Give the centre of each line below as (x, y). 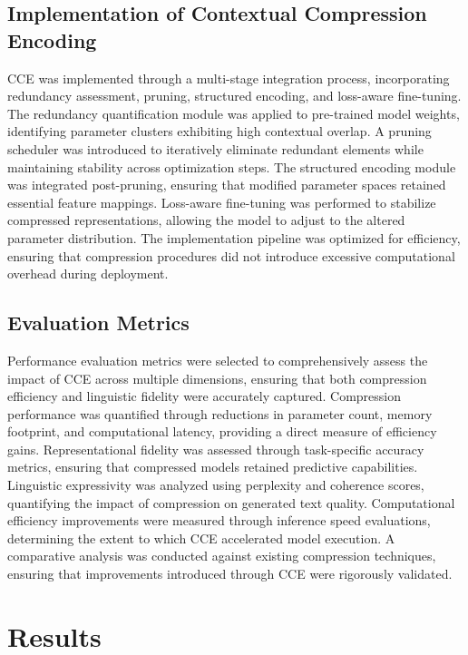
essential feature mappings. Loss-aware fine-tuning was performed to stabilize (222, 202)
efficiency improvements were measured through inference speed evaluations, (219, 520)
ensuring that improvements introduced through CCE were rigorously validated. (230, 574)
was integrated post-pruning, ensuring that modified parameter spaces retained (227, 185)
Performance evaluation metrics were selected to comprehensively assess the (218, 360)
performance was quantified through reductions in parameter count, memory (220, 413)
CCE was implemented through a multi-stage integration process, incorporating (229, 78)
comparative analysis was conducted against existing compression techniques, (222, 556)
